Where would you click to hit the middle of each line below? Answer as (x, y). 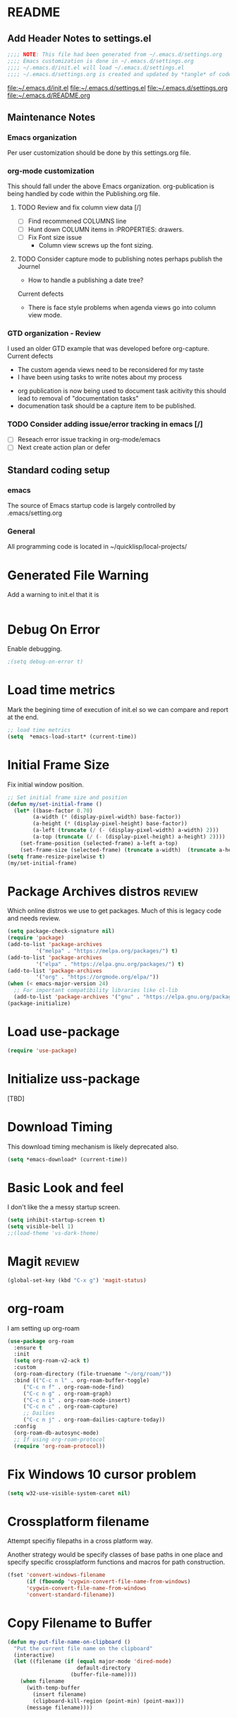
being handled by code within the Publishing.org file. (84, 194)
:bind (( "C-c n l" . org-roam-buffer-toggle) (82, 1380)
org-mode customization (51, 171)
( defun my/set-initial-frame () (55, 804)
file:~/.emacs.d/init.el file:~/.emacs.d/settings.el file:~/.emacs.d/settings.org (117, 87)
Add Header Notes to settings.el (79, 38)
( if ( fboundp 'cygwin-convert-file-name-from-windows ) (108, 1582)
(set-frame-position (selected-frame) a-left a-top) (99, 843)
